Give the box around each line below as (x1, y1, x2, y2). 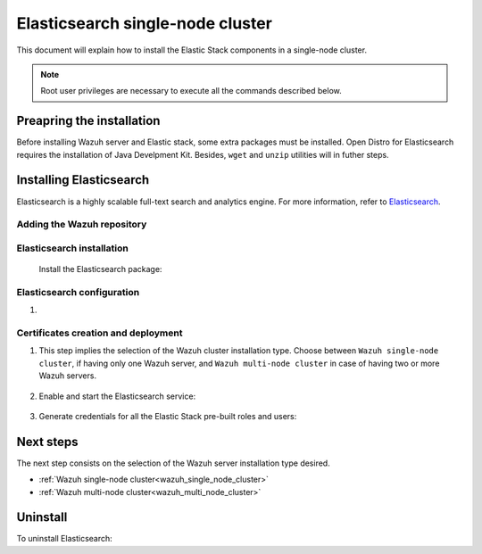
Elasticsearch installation (16, 242, 129, 254)
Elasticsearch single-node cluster (16, 13, 272, 33)
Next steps (16, 434, 79, 450)
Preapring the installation (16, 113, 161, 128)
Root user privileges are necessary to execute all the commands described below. (40, 86, 343, 96)
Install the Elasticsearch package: (38, 264, 162, 275)
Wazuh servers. (38, 370, 97, 381)
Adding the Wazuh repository (16, 219, 147, 231)
